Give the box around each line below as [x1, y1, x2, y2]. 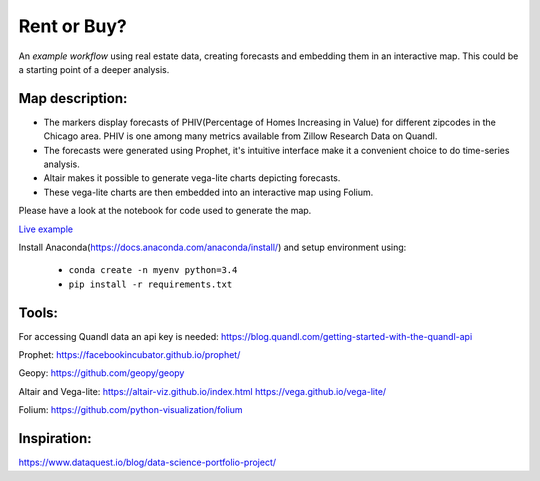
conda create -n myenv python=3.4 [68, 265, 238, 276]
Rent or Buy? [18, 15, 127, 37]
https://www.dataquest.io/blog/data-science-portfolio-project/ [18, 456, 277, 469]
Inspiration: [18, 430, 92, 447]
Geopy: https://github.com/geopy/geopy [18, 367, 185, 379]
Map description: [18, 90, 128, 107]
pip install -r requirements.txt [68, 278, 233, 290]
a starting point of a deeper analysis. [18, 63, 170, 75]
